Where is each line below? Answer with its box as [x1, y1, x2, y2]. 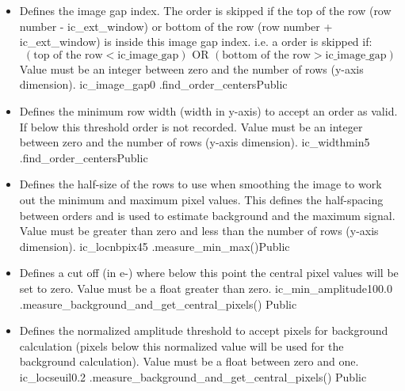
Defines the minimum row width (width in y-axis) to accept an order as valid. [19, 102, 398, 119]
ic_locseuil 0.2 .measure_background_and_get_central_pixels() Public [19, 368, 367, 385]
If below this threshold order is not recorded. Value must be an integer [19, 118, 363, 135]
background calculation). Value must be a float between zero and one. [19, 353, 359, 370]
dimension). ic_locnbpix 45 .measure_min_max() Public [19, 237, 290, 254]
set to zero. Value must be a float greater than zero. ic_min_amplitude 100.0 [19, 279, 392, 296]
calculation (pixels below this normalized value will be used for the [19, 337, 344, 354]
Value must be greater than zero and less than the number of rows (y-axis [19, 222, 379, 239]
